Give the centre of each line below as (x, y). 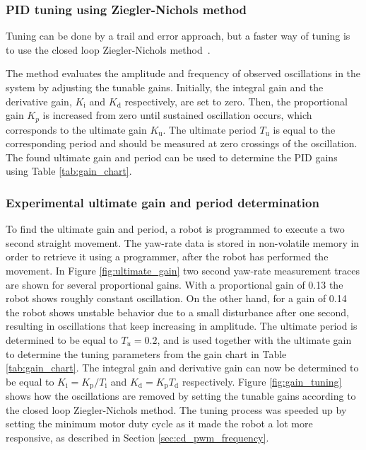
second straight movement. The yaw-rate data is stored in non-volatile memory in (183, 242)
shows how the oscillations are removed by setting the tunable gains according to (181, 396)
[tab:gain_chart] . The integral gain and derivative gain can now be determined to (182, 368)
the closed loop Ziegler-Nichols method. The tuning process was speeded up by (176, 409)
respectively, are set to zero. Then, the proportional (236, 101)
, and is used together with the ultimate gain (254, 339)
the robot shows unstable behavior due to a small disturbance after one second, (177, 312)
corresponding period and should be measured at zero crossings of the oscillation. (182, 143)
